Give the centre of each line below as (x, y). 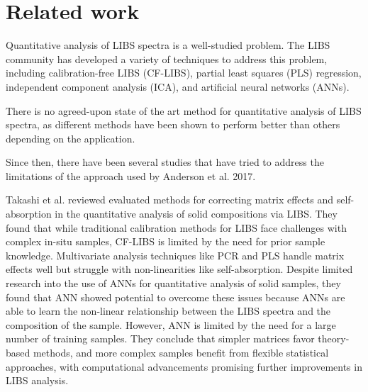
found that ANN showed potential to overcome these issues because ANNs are (175, 297)
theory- (334, 338)
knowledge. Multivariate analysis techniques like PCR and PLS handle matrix (175, 255)
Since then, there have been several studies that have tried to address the (165, 162)
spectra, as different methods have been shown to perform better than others (173, 124)
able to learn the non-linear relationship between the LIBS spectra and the (168, 311)
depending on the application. (71, 138)
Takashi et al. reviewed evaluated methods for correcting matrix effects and (169, 200)
